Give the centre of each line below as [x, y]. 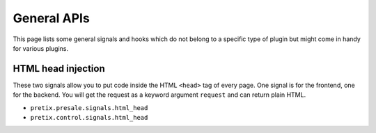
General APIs [51, 18]
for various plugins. [41, 48]
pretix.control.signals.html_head [89, 118]
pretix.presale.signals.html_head [89, 108]
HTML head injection [59, 69]
